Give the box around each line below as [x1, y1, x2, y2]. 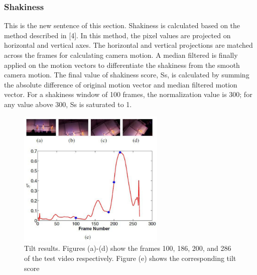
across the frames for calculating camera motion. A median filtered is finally [4, 50, 238, 60]
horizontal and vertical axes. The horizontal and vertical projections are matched [4, 40, 253, 50]
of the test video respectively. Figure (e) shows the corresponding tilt [24, 253, 236, 263]
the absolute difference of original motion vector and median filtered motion [4, 79, 237, 89]
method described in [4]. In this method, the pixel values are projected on [4, 30, 231, 40]
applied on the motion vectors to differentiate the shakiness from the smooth [4, 59, 240, 70]
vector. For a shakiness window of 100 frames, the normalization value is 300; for [4, 89, 252, 100]
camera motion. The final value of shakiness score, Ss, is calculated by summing [4, 69, 249, 80]
